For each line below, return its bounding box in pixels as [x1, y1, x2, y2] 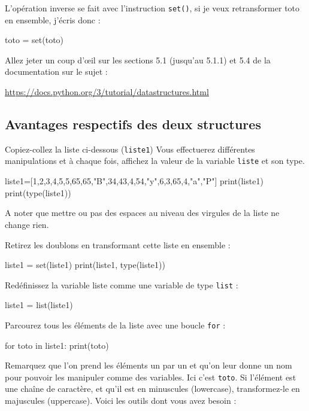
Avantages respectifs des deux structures [5, 115, 261, 133]
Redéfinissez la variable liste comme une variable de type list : [5, 278, 238, 291]
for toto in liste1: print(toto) [5, 339, 109, 351]
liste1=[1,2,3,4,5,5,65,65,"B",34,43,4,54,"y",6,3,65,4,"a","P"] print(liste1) [5, 175, 263, 187]
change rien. [5, 218, 49, 230]
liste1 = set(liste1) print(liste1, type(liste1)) [5, 258, 165, 271]
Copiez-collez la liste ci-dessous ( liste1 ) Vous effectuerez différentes [5, 142, 255, 155]
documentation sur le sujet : [5, 65, 108, 78]
